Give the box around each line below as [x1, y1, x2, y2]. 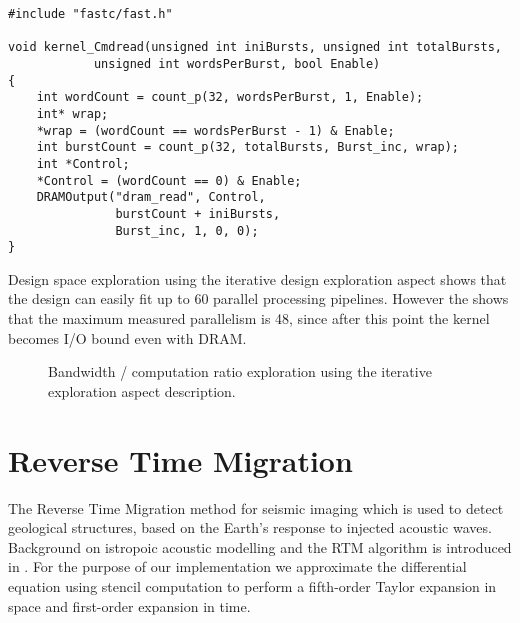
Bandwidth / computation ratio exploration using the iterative [48, 361, 432, 382]
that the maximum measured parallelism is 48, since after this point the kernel [8, 308, 490, 329]
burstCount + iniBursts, [115, 206, 281, 221]
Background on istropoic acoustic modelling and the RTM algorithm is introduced [8, 536, 512, 557]
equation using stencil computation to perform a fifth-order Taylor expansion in [8, 575, 497, 596]
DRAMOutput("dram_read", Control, [36, 190, 266, 205]
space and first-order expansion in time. [8, 595, 251, 616]
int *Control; [36, 156, 130, 171]
